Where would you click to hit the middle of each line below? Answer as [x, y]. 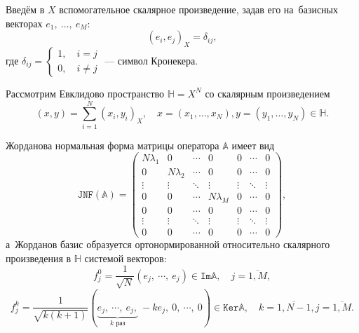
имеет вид [253, 145]
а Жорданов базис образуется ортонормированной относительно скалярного [168, 244]
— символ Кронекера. [151, 60]
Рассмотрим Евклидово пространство [85, 93]
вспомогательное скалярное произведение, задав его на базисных [199, 9]
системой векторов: [126, 258]
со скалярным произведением [267, 93]
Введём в [25, 9]
